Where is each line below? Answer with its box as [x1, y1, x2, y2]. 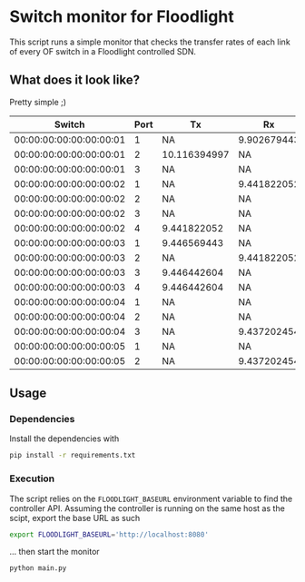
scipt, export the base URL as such [9, 512, 141, 523]
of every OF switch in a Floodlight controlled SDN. [9, 45, 197, 56]
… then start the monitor [9, 547, 100, 557]
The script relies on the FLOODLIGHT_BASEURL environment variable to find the [9, 493, 293, 504]
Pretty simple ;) [9, 96, 66, 107]
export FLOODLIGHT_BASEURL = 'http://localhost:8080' [9, 529, 209, 539]
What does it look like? [9, 73, 141, 88]
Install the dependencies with [9, 433, 120, 444]
